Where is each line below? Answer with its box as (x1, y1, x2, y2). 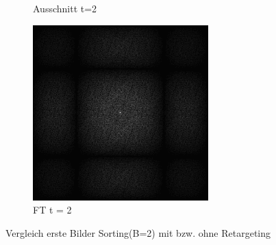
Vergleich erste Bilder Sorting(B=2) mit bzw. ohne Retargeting (5, 225, 271, 240)
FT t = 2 (33, 203, 72, 217)
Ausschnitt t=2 (33, 1, 97, 15)
